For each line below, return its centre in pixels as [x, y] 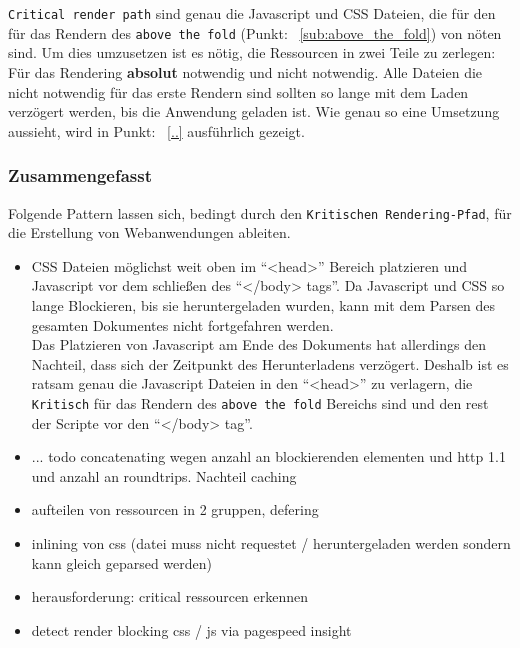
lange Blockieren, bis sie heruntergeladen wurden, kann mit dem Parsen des [263, 304]
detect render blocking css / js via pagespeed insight [191, 629]
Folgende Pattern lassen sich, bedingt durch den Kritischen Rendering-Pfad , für [260, 212]
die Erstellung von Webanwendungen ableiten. [149, 232]
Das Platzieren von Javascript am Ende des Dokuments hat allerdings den [258, 344]
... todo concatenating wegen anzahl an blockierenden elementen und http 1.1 [268, 456]
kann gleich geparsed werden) [122, 562]
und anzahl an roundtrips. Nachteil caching [164, 475]
